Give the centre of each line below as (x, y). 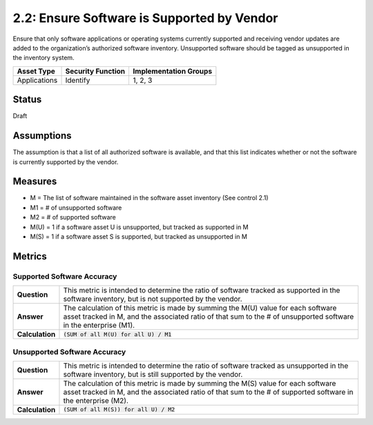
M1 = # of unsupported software (76, 208)
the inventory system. (44, 58)
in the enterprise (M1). (99, 326)
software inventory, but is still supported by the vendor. (153, 374)
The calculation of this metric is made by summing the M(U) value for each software (200, 308)
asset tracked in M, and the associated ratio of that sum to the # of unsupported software (209, 317)
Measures (35, 182)
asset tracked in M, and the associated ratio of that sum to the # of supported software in (208, 392)
